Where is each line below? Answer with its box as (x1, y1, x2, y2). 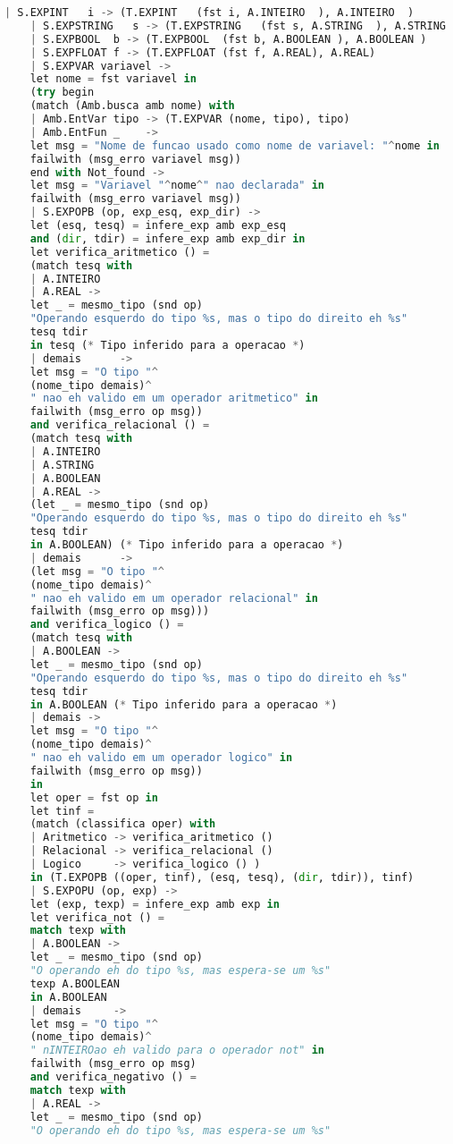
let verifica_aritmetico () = (29, 245, 210, 258)
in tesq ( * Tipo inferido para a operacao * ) (29, 338, 306, 352)
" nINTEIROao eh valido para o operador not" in (29, 1044, 324, 1057)
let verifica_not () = (29, 911, 164, 924)
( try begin (29, 86, 95, 99)
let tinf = (29, 804, 95, 818)
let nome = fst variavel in (29, 72, 197, 86)
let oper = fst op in (29, 791, 158, 804)
